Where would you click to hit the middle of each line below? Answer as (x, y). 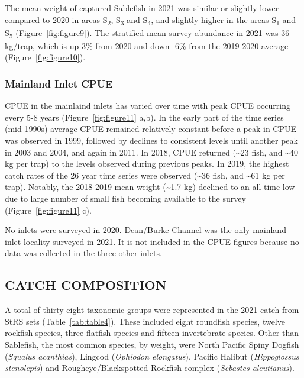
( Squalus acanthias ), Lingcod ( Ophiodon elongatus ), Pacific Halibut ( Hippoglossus (152, 356)
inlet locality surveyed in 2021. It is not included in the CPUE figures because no (152, 241)
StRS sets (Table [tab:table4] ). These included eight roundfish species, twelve (145, 321)
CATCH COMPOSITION (86, 285)
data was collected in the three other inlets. (83, 253)
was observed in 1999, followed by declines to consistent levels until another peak (151, 140)
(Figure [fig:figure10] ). (45, 57)
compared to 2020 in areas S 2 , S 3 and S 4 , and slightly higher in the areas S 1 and (151, 20)
